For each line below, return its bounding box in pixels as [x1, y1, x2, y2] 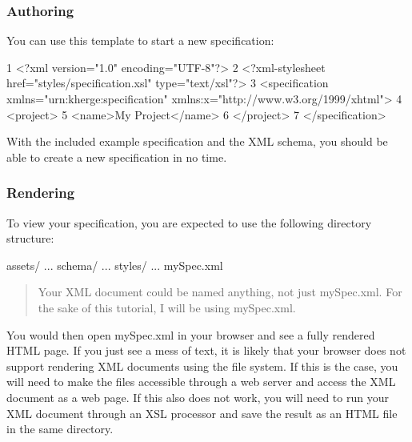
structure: [6, 230, 54, 247]
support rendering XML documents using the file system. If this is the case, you [6, 357, 398, 374]
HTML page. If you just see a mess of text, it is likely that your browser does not [6, 342, 406, 359]
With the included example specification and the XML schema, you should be [6, 133, 388, 150]
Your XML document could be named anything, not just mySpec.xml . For [38, 283, 402, 300]
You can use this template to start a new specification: [6, 32, 274, 49]
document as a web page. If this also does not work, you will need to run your [6, 388, 389, 405]
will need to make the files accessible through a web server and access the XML [6, 373, 396, 390]
